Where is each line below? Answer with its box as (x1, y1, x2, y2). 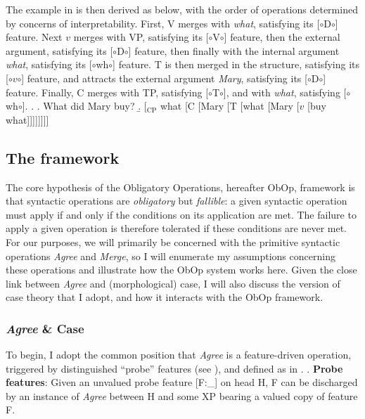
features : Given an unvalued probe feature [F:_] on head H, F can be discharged (6, 375, 358, 389)
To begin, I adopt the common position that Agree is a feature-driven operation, (6, 347, 352, 362)
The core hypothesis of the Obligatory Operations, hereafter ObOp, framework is (6, 179, 355, 194)
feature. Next (6, 30, 63, 44)
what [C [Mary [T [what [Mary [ (160, 98, 300, 113)
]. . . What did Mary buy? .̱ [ (22, 98, 147, 113)
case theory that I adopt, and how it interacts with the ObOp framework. (6, 290, 324, 304)
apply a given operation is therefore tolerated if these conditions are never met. (6, 221, 347, 236)
